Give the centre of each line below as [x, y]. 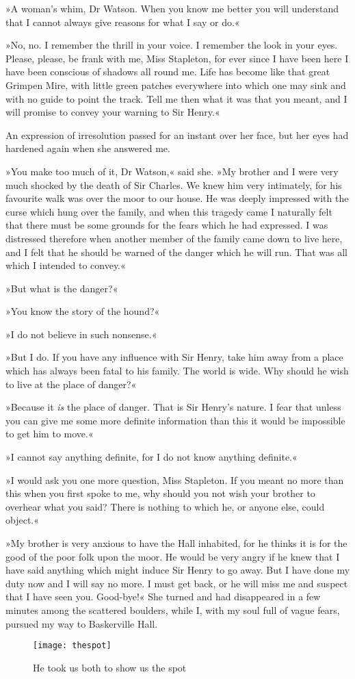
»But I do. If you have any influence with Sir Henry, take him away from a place [174, 357]
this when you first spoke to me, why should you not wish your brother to [160, 493]
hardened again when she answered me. [88, 148]
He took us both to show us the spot [110, 667]
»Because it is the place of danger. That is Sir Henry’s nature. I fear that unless [173, 407]
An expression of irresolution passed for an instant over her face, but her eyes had [177, 134]
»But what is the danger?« [62, 288]
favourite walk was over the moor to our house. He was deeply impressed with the [177, 198]
